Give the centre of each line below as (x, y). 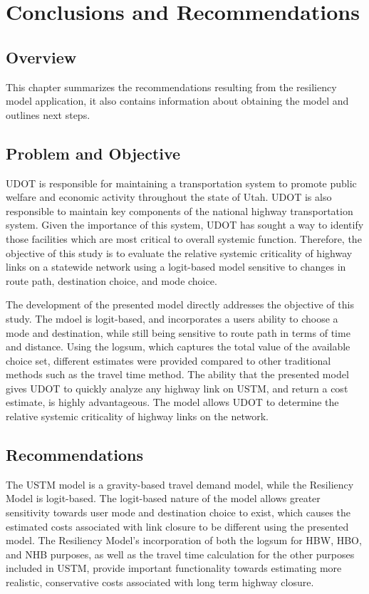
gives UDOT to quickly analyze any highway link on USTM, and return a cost (177, 388)
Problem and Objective (93, 153)
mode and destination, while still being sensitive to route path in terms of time (178, 332)
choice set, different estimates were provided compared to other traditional (168, 360)
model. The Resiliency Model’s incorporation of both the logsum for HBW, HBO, (184, 540)
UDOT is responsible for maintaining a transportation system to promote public (181, 183)
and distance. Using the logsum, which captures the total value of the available (178, 346)
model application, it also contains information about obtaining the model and (177, 101)
